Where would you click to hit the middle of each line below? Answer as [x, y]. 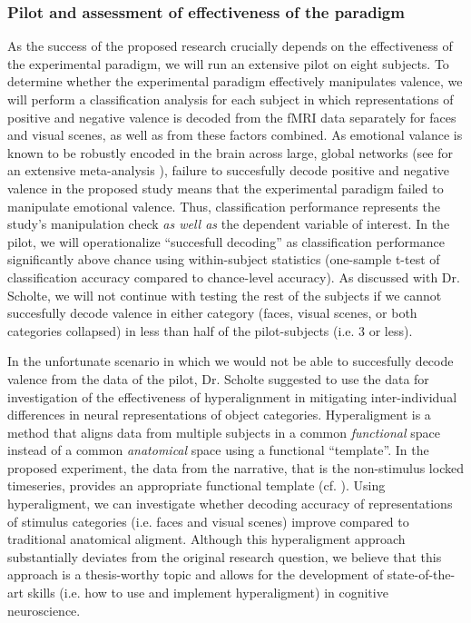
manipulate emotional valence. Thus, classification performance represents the [224, 206]
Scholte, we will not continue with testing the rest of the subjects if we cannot [225, 295]
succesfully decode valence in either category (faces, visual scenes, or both [212, 313]
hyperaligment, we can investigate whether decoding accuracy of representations [230, 504]
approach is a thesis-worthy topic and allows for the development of [196, 574]
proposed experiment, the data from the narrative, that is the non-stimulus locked [235, 467]
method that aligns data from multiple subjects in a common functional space [224, 432]
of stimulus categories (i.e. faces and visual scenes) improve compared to [208, 521]
